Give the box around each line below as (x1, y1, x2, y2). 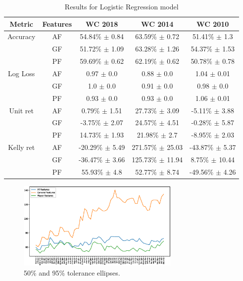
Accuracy (7, 31, 36, 42)
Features (42, 18, 72, 29)
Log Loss (8, 68, 35, 78)
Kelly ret (8, 142, 35, 152)
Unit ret (9, 105, 34, 115)
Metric (9, 18, 33, 29)
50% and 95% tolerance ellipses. (24, 267, 120, 278)
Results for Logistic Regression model (64, 1, 179, 11)
